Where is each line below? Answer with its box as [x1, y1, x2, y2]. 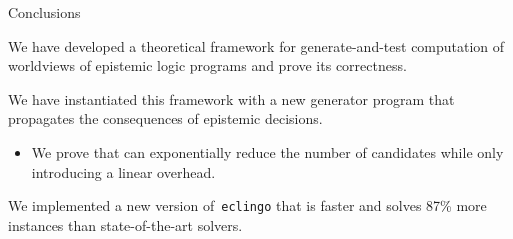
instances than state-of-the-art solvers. [8, 214, 243, 235]
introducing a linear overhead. [31, 161, 216, 182]
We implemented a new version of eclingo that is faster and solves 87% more [8, 195, 487, 216]
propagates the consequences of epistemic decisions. [8, 108, 323, 129]
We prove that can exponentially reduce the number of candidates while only [31, 141, 504, 162]
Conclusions [8, 2, 81, 22]
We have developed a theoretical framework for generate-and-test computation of [8, 35, 505, 56]
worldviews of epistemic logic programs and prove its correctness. [8, 55, 407, 76]
